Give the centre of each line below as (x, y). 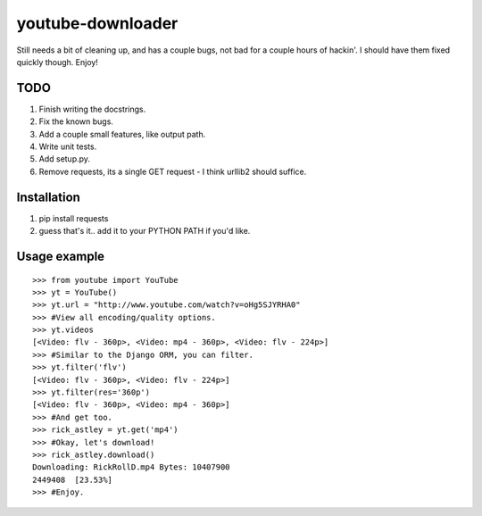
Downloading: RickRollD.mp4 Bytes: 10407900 (132, 467)
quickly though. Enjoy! (57, 62)
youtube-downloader (97, 23)
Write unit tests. (68, 146)
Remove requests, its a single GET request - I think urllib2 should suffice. (173, 171)
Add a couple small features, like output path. (122, 134)
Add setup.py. (65, 159)
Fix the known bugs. (76, 121)
